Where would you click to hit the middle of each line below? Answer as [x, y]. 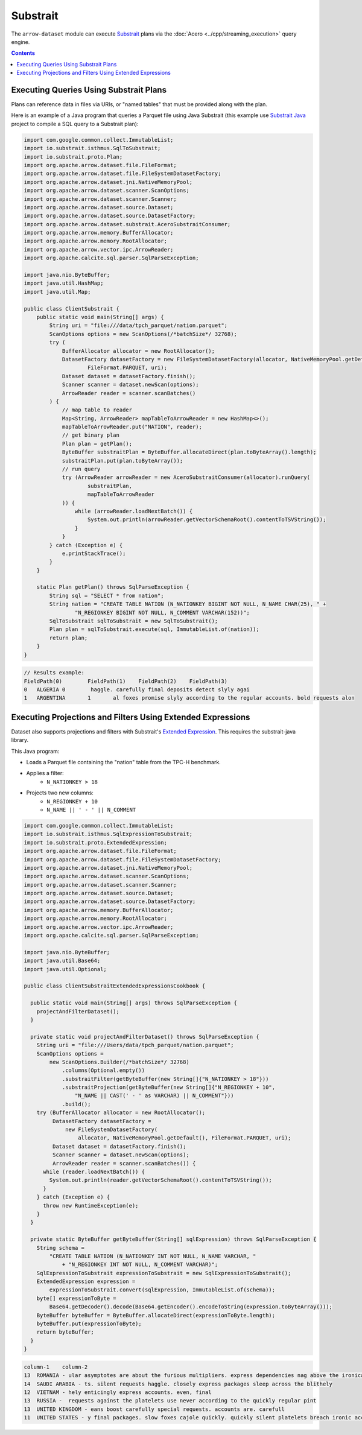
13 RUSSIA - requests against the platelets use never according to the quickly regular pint [170, 1401]
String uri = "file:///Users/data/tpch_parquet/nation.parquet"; [135, 1045]
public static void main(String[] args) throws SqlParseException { [134, 1003]
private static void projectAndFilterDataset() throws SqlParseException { [145, 1037]
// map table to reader [97, 410]
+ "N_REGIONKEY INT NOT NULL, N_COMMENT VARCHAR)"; [140, 1265]
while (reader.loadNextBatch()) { [94, 1171]
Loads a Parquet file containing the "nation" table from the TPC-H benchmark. [124, 762]
